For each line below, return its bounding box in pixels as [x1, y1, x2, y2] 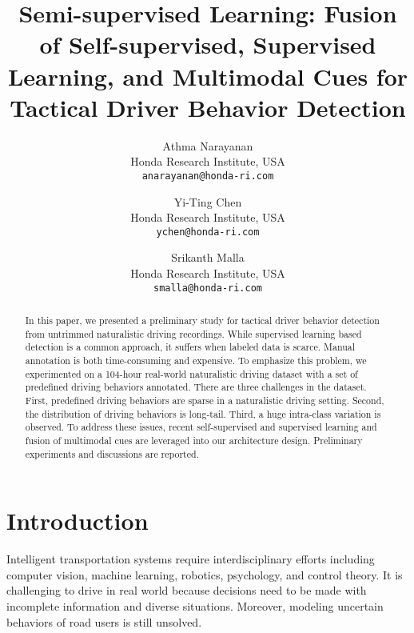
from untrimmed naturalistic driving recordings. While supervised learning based [25, 327, 362, 340]
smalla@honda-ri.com [153, 282, 263, 294]
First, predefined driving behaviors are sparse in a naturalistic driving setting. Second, [25, 393, 384, 407]
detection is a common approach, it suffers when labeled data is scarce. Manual [25, 340, 356, 354]
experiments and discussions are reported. [25, 447, 199, 460]
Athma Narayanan [162, 137, 253, 154]
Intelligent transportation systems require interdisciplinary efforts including [6, 551, 375, 567]
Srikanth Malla [171, 249, 245, 266]
